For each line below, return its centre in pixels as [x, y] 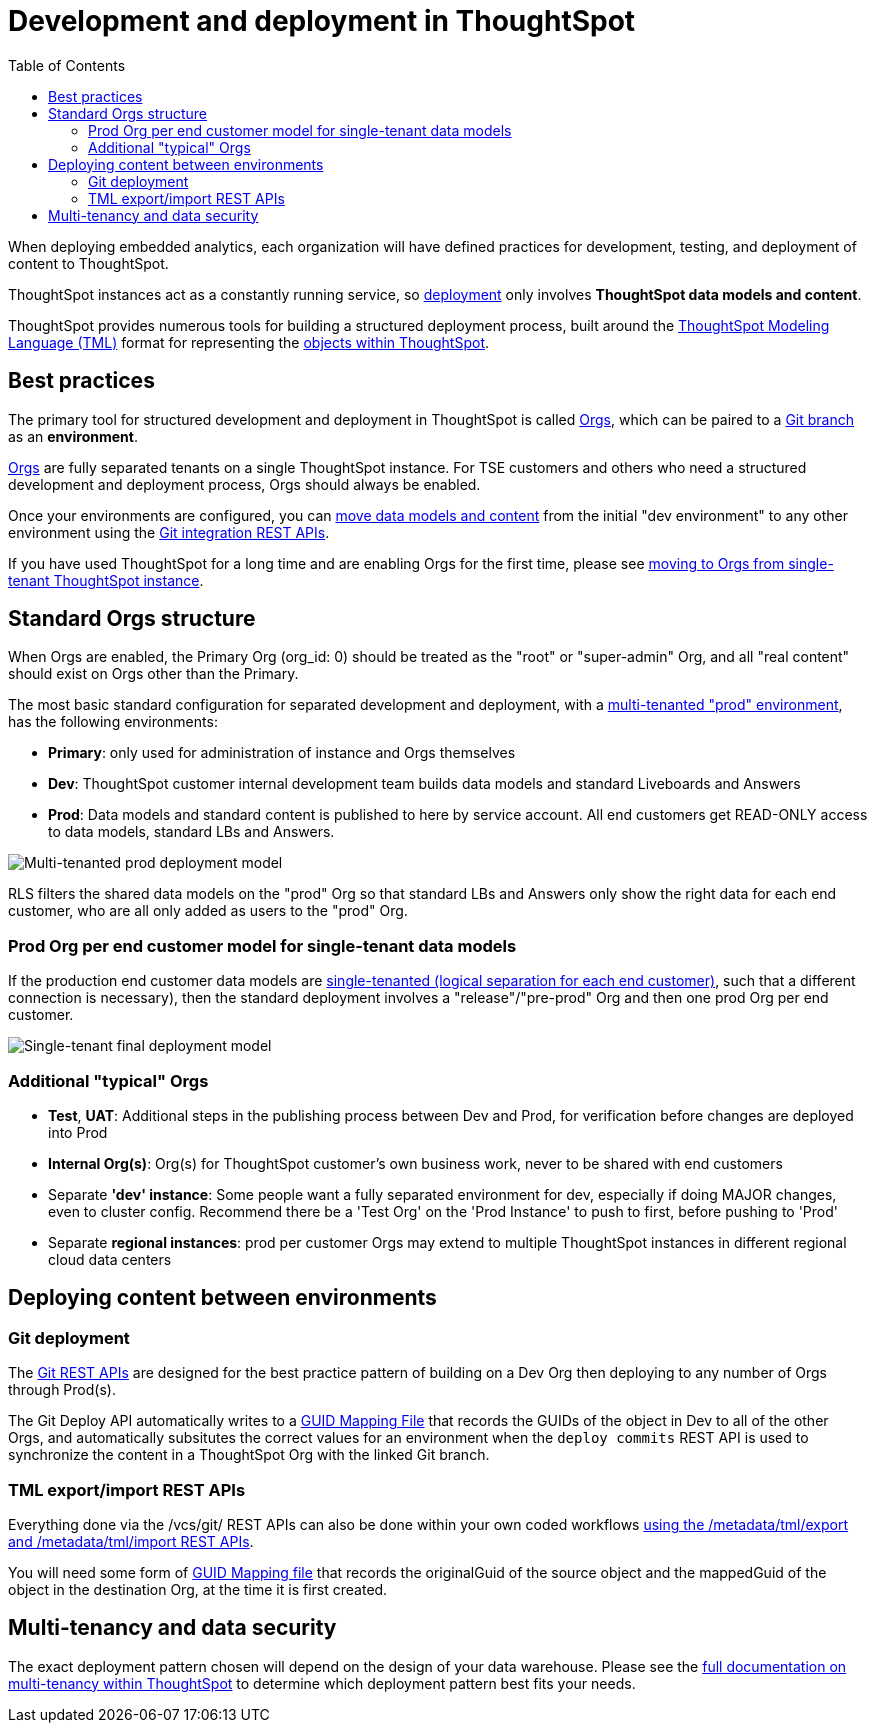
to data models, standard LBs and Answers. [191, 832]
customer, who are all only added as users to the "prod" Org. [208, 911]
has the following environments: [113, 722]
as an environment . [73, 436]
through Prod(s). [62, 1390]
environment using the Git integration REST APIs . [169, 532]
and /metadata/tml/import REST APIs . [131, 1541]
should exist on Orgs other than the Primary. [153, 674]
